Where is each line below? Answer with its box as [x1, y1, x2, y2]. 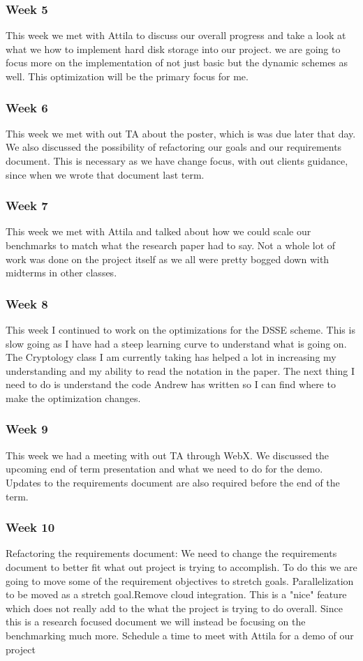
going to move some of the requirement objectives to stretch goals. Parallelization [6, 573, 354, 588]
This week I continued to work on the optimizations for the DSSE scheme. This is [6, 322, 355, 336]
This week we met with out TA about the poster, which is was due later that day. [6, 126, 356, 140]
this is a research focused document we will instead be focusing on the [6, 614, 306, 629]
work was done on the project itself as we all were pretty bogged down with [6, 251, 329, 266]
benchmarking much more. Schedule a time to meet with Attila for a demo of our [6, 627, 354, 642]
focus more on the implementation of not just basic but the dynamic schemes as [6, 55, 348, 70]
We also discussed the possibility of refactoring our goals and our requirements [6, 140, 342, 154]
